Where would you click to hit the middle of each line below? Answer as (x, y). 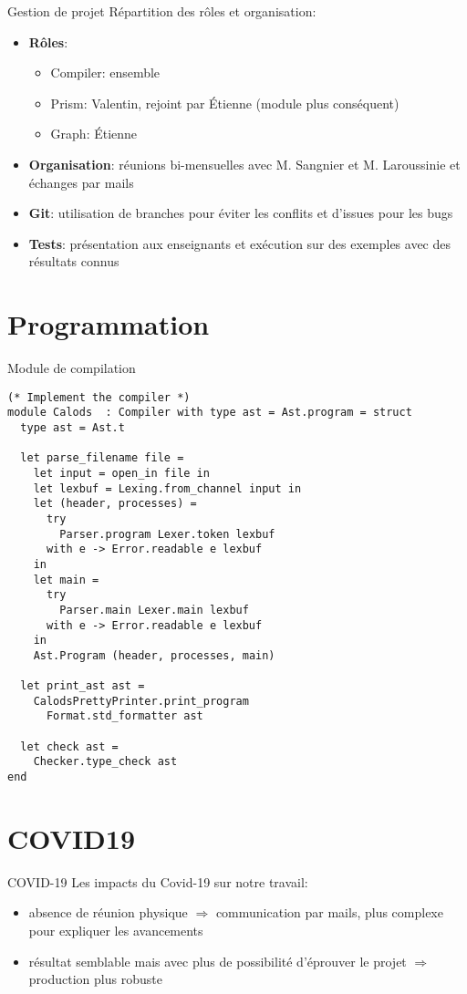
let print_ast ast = (83, 686)
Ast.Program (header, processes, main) (154, 655)
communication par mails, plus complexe (329, 912)
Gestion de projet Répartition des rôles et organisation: (162, 11)
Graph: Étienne (94, 134)
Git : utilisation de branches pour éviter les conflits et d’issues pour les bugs (241, 213)
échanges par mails (81, 182)
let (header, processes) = (115, 504)
